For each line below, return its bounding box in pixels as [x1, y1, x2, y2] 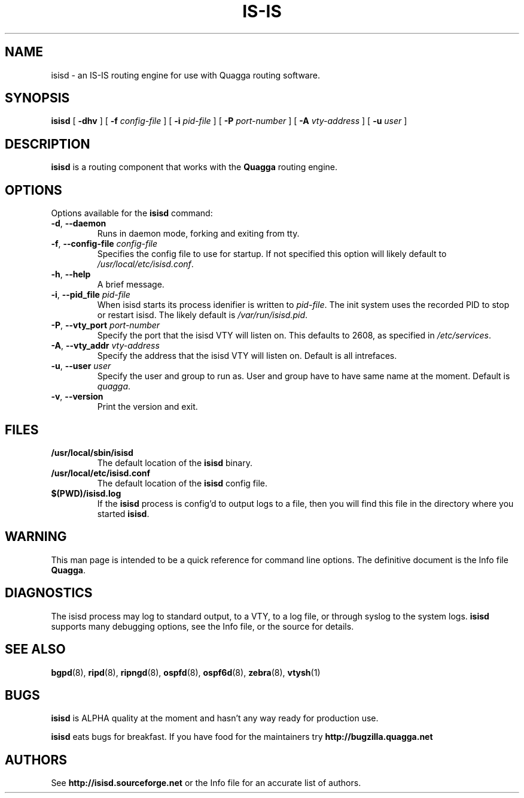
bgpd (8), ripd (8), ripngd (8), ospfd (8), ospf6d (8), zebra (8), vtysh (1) [51, 667, 321, 678]
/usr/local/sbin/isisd [51, 447, 133, 458]
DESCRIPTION [5, 136, 90, 152]
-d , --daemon [51, 218, 106, 229]
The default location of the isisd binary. [97, 457, 252, 468]
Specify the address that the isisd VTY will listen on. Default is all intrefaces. [97, 350, 397, 361]
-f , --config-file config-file [51, 238, 157, 249]
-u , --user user [51, 361, 111, 371]
